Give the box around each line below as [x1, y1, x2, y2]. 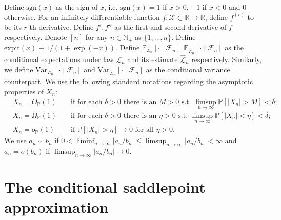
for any [85, 31, 108, 42]
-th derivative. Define [27, 22, 94, 32]
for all [135, 126, 154, 134]
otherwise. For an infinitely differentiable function [4, 11, 160, 22]
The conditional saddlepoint [4, 176, 206, 197]
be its [4, 22, 22, 32]
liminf [76, 137, 95, 145]
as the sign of [55, 2, 98, 12]
